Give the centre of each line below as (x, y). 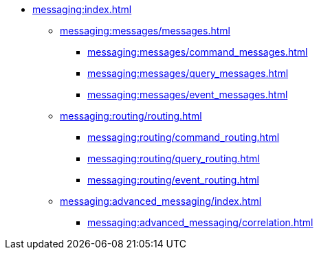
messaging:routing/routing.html (131, 116)
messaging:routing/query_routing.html (174, 158)
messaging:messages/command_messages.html (198, 52)
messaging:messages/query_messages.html (188, 73)
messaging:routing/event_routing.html (173, 180)
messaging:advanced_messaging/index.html (161, 201)
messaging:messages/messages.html (145, 31)
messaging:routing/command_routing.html (184, 137)
